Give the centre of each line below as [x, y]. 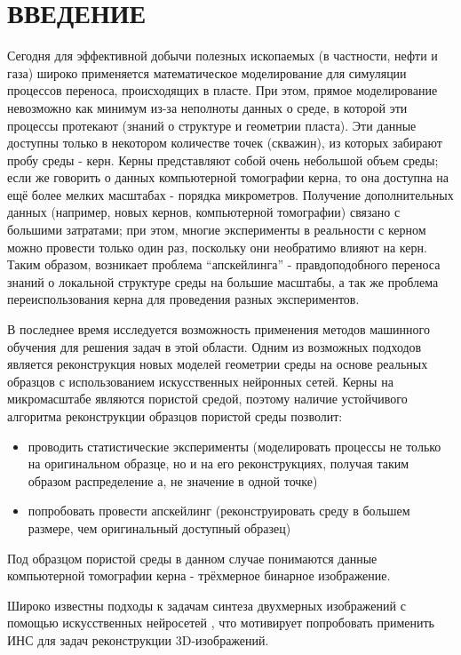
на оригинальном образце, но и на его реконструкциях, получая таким [219, 463]
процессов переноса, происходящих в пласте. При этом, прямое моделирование [223, 90]
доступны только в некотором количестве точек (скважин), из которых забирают [225, 143]
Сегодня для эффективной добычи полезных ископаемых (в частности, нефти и [223, 56]
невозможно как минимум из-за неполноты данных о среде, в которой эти [207, 107]
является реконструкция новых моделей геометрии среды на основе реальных [218, 364]
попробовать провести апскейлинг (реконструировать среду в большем [219, 511]
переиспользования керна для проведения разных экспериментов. [183, 299]
